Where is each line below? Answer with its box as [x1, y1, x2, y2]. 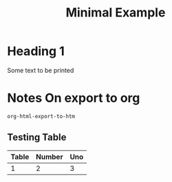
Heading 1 [7, 43, 65, 59]
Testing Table [7, 132, 67, 144]
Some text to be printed [7, 66, 74, 74]
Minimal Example [65, 5, 166, 21]
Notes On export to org [7, 91, 140, 106]
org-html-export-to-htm [7, 113, 76, 120]
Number [35, 152, 63, 161]
